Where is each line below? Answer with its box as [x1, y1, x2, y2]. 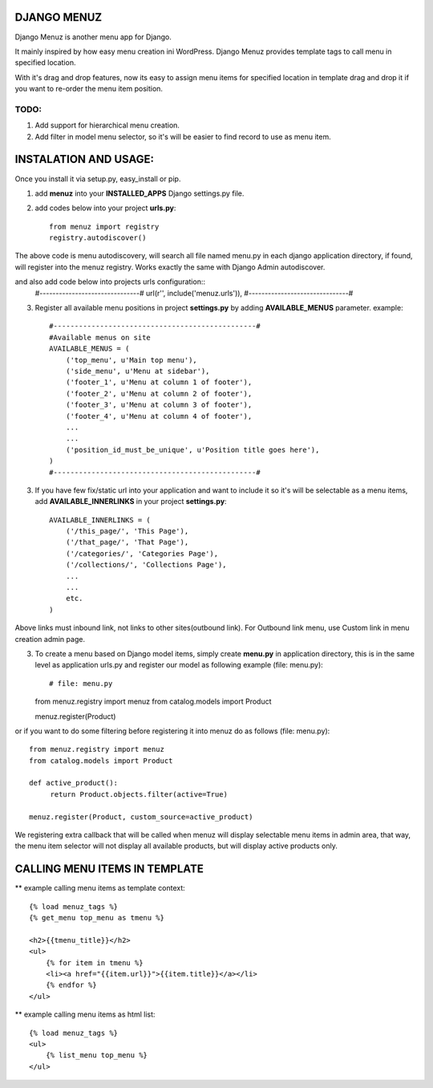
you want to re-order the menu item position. [14, 84, 164, 94]
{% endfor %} [45, 980, 97, 990]
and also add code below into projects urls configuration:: [14, 277, 206, 286]
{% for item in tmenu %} [45, 958, 144, 967]
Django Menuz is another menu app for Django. [14, 32, 172, 42]
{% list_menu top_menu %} [45, 1051, 148, 1060]
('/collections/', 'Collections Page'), [65, 560, 228, 570]
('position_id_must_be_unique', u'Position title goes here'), [65, 445, 320, 454]
